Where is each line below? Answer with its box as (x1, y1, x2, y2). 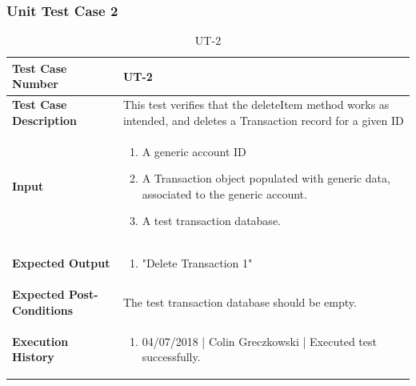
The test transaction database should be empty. (122, 293, 357, 310)
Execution (12, 332, 69, 349)
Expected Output (12, 255, 110, 271)
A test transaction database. (142, 212, 281, 229)
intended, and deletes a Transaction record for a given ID (122, 111, 404, 128)
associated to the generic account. (142, 185, 307, 202)
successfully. (142, 348, 201, 365)
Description (12, 111, 78, 128)
